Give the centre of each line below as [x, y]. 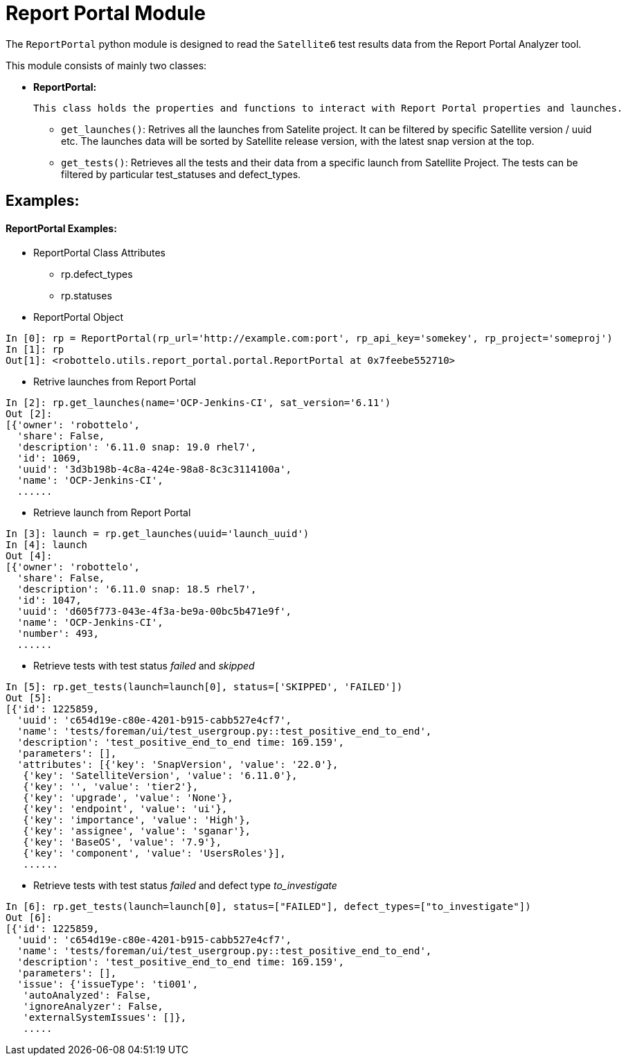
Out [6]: [29, 918]
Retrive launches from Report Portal [115, 382]
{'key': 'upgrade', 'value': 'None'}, [128, 798]
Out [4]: [29, 556]
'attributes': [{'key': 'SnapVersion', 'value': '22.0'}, [178, 765]
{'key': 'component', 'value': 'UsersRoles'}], [154, 853]
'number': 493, [58, 634]
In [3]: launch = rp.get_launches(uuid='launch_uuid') [158, 534]
